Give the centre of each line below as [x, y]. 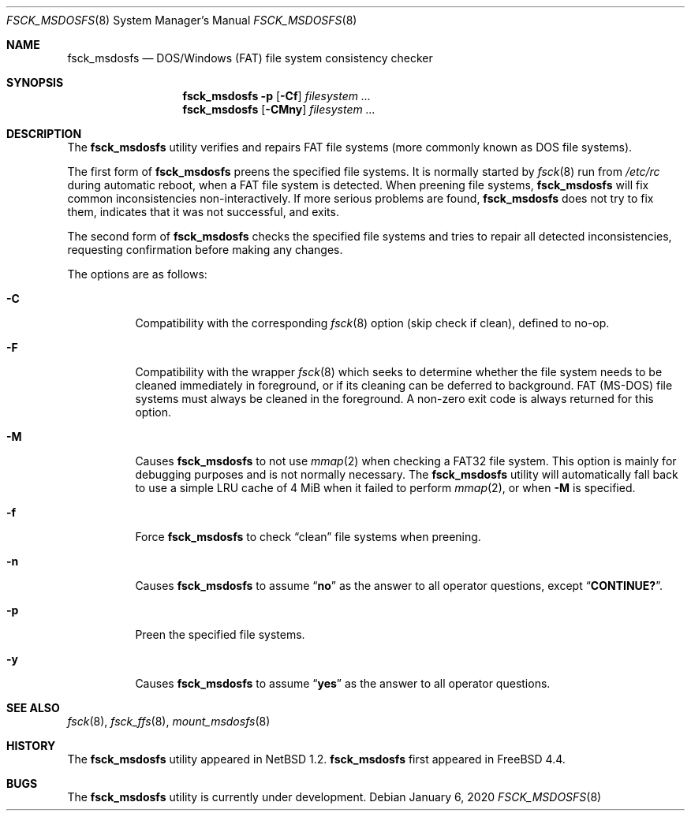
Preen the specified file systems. [220, 634]
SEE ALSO [33, 708]
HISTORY [31, 746]
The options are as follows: [137, 274]
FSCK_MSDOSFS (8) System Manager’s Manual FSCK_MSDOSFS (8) [182, 20]
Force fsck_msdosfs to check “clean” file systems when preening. [308, 537]
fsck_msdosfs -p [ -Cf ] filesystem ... [277, 96]
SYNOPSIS [35, 82]
